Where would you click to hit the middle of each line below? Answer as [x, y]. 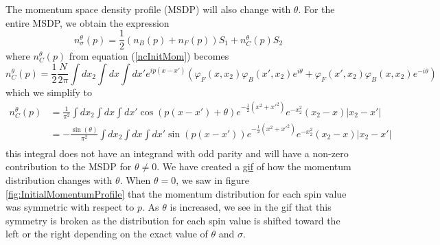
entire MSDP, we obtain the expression [88, 22]
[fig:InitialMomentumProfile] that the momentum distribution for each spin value [176, 193]
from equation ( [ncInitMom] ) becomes [149, 56]
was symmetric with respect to [70, 207]
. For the [316, 9]
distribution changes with [59, 180]
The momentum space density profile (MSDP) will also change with [148, 9]
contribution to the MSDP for [69, 166]
